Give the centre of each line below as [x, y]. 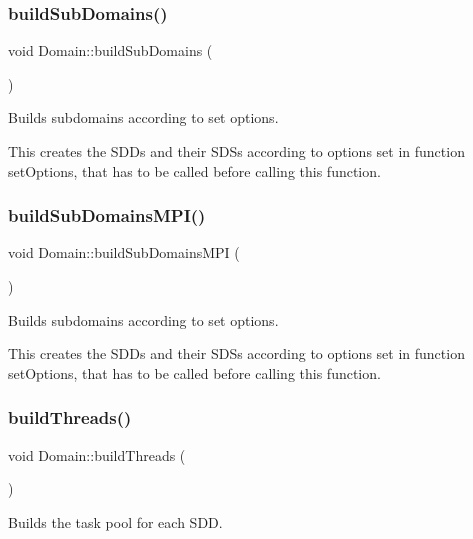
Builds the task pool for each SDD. [115, 521]
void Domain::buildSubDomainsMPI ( [124, 252]
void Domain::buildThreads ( [97, 454]
